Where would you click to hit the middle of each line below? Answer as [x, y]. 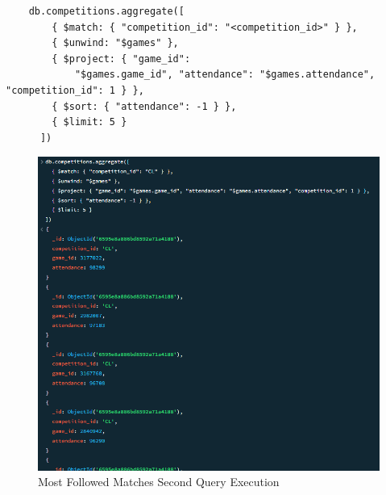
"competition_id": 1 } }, [75, 90]
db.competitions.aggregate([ [106, 11]
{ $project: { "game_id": [121, 59]
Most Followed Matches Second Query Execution [159, 482]
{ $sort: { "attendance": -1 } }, [144, 106]
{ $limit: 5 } [89, 122]
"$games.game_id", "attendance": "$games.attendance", [225, 75]
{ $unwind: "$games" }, [115, 43]
